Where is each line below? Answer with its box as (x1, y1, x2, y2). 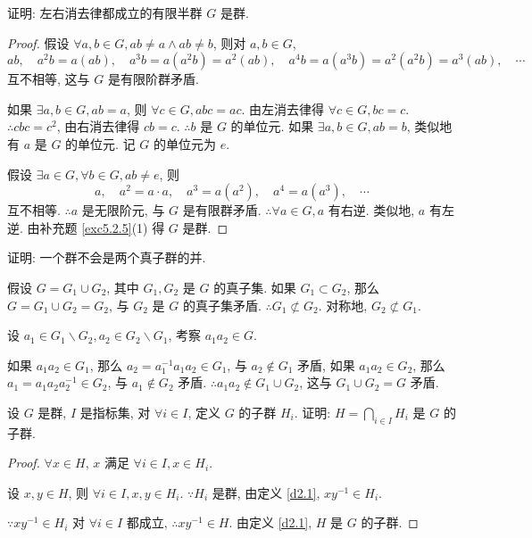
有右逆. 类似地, (328, 201, 415, 219)
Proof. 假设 (7, 33, 70, 52)
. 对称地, (318, 295, 368, 314)
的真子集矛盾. (182, 295, 262, 314)
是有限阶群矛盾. (107, 70, 199, 88)
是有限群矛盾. (182, 201, 262, 219)
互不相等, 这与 (7, 70, 90, 88)
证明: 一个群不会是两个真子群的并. (7, 248, 206, 267)
